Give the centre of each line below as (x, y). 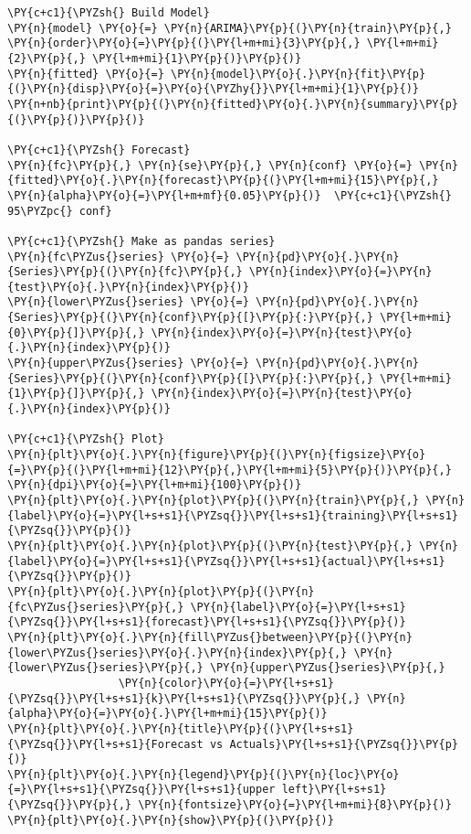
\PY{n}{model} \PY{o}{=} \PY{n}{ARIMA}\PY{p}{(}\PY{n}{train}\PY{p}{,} (230, 28)
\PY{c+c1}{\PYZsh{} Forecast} (99, 150)
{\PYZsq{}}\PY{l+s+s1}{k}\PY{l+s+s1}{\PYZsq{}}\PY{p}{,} (184, 698)
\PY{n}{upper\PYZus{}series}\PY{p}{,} (327, 668)
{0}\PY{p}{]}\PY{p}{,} (76, 332)
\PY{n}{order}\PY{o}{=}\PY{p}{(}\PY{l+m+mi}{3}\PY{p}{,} (184, 43)
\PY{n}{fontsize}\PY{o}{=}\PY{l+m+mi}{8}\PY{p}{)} (295, 805)
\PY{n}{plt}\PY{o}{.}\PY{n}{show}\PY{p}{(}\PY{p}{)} (171, 820)
